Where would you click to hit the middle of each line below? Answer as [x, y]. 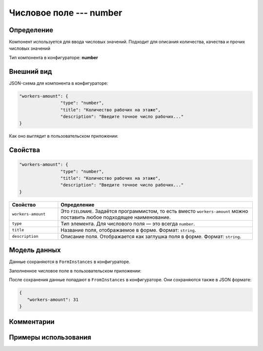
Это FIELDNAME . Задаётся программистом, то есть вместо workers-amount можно [154, 211]
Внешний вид [30, 72]
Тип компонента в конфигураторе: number [54, 57]
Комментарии [32, 322]
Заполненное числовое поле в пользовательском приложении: [75, 270]
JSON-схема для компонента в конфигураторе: [58, 83]
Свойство [24, 205]
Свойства [25, 150]
